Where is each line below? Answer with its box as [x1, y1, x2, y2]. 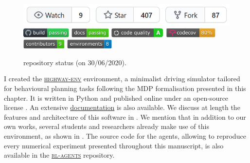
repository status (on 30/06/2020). [23, 57, 126, 67]
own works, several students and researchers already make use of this [4, 121, 209, 131]
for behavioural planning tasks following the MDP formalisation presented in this [4, 83, 246, 93]
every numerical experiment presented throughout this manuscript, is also [4, 140, 224, 150]
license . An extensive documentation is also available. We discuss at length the [4, 102, 240, 112]
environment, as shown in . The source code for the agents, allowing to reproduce [4, 131, 246, 141]
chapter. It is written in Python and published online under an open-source [4, 92, 229, 103]
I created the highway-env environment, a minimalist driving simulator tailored [4, 73, 240, 84]
